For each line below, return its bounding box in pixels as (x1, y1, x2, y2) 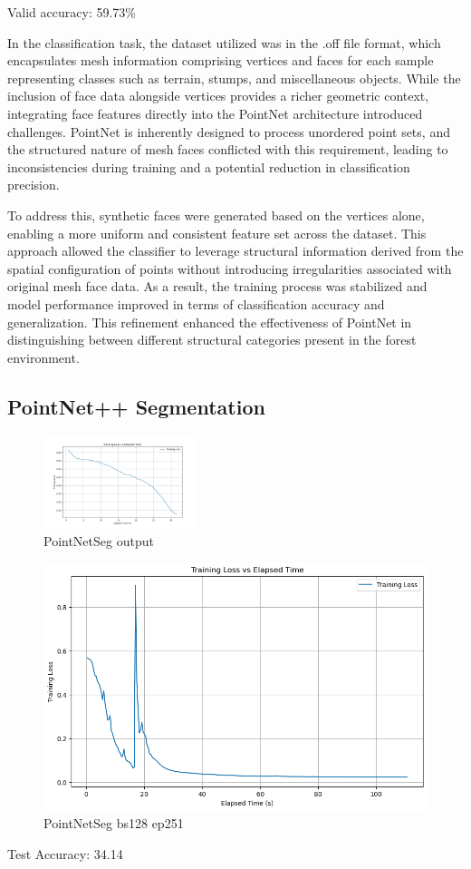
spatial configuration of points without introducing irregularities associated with (7, 259, 452, 278)
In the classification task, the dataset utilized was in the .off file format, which (7, 33, 441, 52)
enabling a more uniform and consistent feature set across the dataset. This (7, 223, 427, 242)
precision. (7, 175, 60, 194)
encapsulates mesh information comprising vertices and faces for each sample (7, 51, 434, 70)
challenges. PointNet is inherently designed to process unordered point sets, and (7, 122, 450, 141)
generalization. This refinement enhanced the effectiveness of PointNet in (7, 312, 412, 331)
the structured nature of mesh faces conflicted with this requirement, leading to (7, 140, 448, 159)
